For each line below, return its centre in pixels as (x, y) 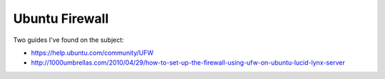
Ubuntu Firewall (61, 19)
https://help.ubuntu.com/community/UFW (92, 53)
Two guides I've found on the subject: (68, 40)
